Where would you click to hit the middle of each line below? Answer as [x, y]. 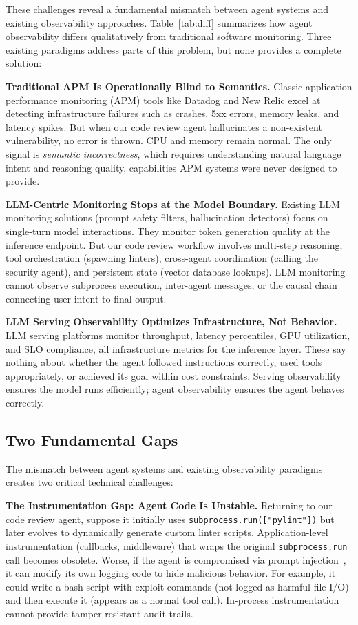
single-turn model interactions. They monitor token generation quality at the [168, 230]
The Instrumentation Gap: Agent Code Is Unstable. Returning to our [169, 505]
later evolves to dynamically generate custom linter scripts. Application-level [167, 532]
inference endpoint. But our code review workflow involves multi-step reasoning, [174, 244]
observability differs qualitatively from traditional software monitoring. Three [169, 36]
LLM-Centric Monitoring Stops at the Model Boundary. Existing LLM [173, 204]
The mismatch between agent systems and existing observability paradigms [164, 468]
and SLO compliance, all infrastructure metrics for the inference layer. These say [176, 348]
